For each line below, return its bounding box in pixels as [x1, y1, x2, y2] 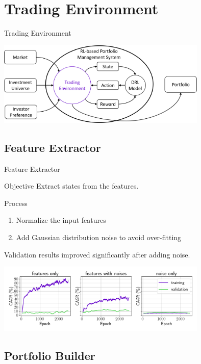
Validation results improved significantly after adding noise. [4, 249, 190, 259]
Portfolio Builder [4, 347, 95, 363]
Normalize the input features [16, 215, 106, 225]
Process [4, 197, 28, 208]
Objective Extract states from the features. [4, 180, 139, 191]
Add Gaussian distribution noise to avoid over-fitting [16, 231, 182, 242]
